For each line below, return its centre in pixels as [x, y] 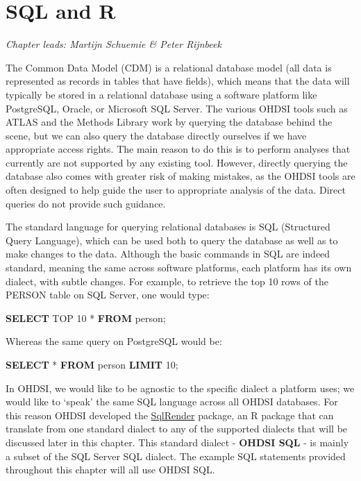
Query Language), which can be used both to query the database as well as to [172, 240]
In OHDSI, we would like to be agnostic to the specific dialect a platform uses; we [180, 388]
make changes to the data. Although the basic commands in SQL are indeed [168, 254]
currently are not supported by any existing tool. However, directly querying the [177, 162]
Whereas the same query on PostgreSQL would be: [114, 341]
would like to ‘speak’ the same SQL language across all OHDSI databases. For [172, 402]
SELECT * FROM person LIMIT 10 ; [92, 364]
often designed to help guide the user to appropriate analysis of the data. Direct [176, 190]
